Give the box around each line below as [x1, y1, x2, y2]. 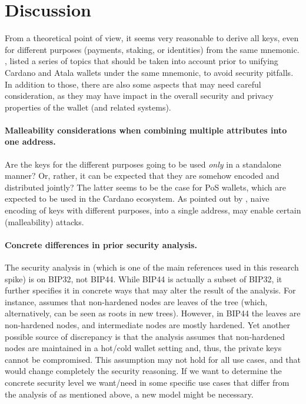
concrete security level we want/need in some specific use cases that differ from [5, 376, 290, 388]
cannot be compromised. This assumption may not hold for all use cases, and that [5, 353, 301, 365]
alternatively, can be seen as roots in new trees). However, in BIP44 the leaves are [5, 307, 301, 319]
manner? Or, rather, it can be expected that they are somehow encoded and [5, 169, 280, 182]
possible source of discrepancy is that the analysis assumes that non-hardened [5, 330, 285, 342]
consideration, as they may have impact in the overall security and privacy [5, 89, 274, 102]
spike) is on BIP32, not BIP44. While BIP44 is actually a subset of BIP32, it [5, 272, 282, 285]
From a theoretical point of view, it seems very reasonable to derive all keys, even [5, 32, 299, 44]
